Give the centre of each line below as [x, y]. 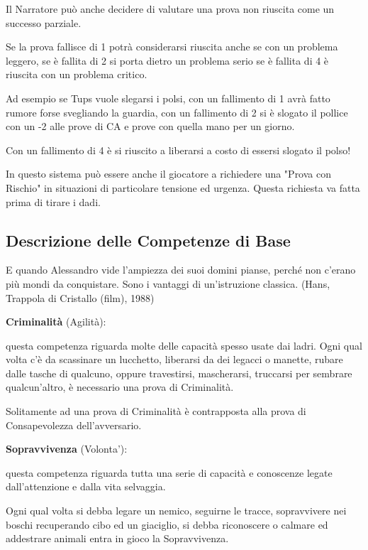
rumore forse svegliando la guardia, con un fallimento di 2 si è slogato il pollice [177, 112]
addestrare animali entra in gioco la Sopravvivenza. [117, 538]
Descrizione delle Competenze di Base [148, 240]
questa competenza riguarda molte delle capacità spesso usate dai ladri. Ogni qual [184, 345]
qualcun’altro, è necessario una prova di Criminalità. [120, 387]
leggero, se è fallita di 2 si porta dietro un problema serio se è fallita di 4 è [167, 60]
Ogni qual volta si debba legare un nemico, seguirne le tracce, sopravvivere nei [176, 511]
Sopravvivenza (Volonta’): [67, 449]
